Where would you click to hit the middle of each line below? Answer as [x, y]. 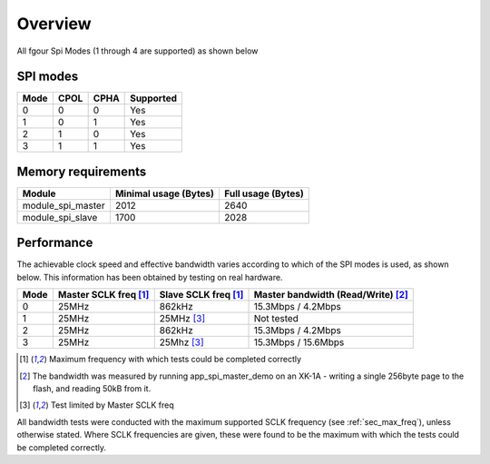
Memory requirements [82, 171]
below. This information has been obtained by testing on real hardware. [150, 277]
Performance [55, 243]
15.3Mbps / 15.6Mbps [299, 342]
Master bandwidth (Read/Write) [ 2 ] [331, 295]
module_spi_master [64, 205]
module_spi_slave [60, 217]
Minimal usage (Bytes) [165, 193]
